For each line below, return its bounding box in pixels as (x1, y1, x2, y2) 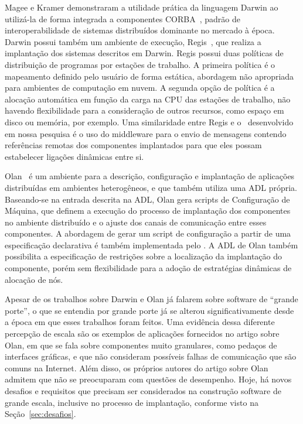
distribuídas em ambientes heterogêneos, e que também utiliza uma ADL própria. (5, 181, 297, 193)
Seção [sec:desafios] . (5, 408, 76, 420)
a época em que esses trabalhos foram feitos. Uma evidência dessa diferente (5, 316, 275, 328)
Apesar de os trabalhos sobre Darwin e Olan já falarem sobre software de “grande (5, 293, 298, 305)
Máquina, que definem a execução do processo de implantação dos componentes (5, 204, 291, 217)
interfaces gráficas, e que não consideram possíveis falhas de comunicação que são (5, 350, 297, 363)
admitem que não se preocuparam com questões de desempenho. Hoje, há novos (5, 373, 292, 385)
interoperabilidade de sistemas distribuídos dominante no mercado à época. (5, 24, 275, 36)
